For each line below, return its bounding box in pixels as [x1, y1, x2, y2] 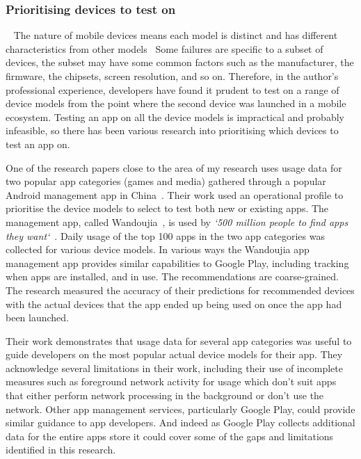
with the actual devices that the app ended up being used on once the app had [6, 296, 342, 311]
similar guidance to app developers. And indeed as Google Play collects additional [6, 415, 355, 430]
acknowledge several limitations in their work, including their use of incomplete [6, 360, 343, 375]
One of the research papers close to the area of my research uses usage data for [6, 160, 342, 175]
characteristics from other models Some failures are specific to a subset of [6, 41, 323, 56]
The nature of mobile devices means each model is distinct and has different [13, 28, 338, 42]
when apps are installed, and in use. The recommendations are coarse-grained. [6, 269, 339, 284]
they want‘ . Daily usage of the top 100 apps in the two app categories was [6, 228, 325, 243]
